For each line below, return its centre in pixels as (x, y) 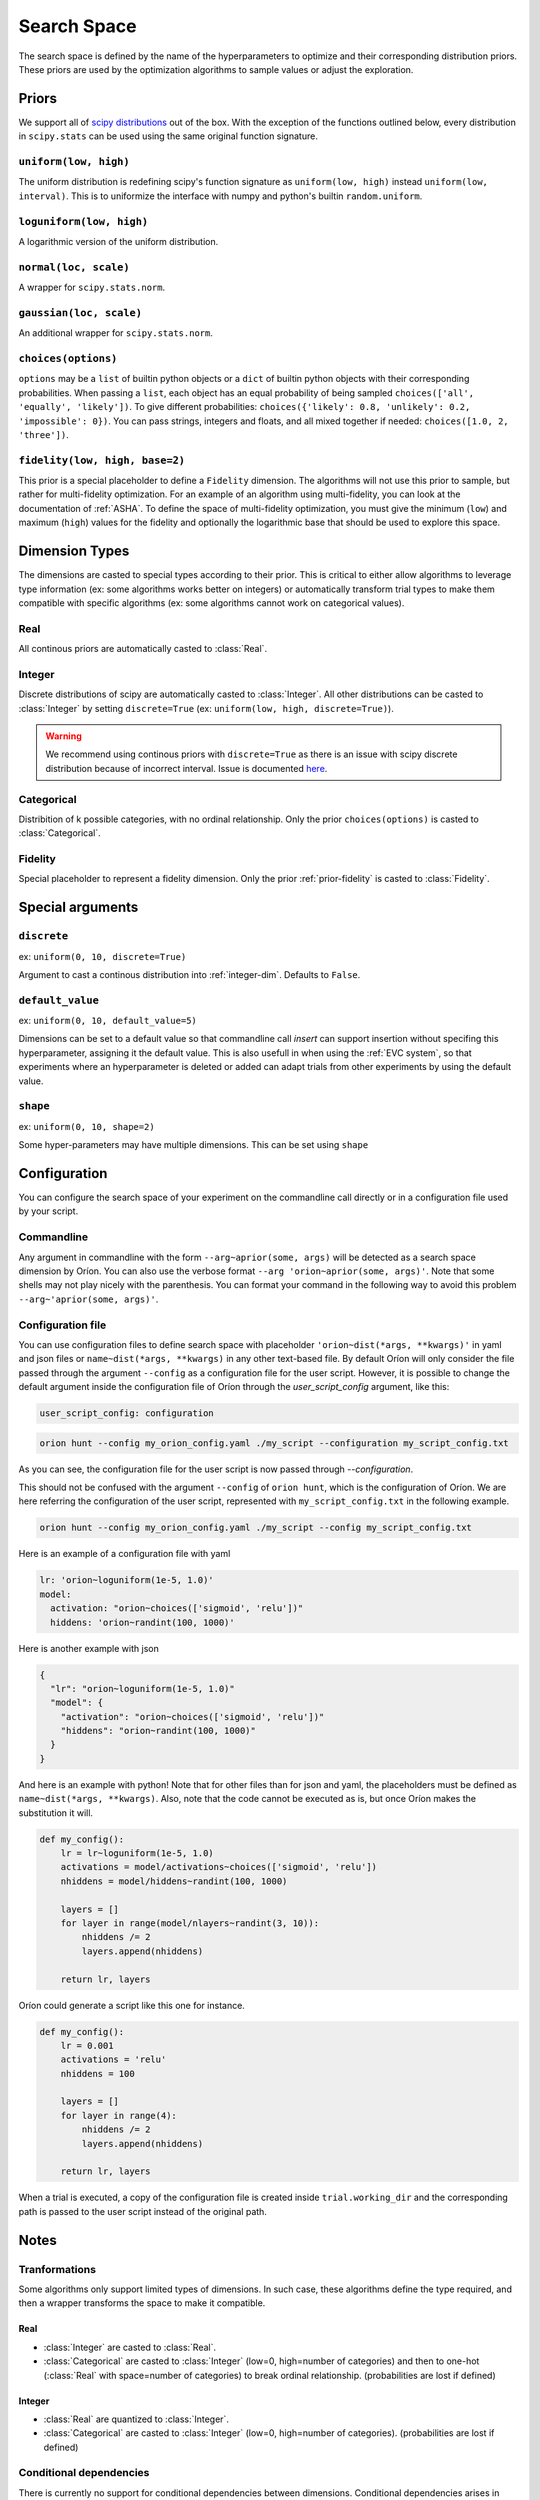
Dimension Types (74, 551)
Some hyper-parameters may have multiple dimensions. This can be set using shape (193, 1145)
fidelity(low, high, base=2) (101, 460)
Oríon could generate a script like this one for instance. (131, 2005)
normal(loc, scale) (74, 267)
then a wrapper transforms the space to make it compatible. (142, 2303)
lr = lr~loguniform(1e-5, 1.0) (137, 1853)
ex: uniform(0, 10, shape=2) (86, 1126)
